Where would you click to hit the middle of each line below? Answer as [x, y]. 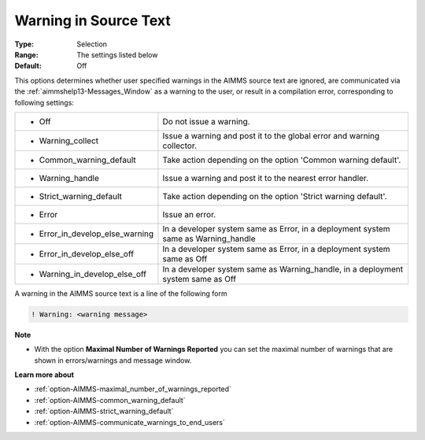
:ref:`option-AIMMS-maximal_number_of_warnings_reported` [133, 389]
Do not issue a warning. [207, 121]
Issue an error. [189, 214]
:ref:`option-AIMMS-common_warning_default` [110, 400]
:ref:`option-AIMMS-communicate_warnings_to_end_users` [130, 422]
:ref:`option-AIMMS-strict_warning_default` [104, 411]
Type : [24, 44]
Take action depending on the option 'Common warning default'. [282, 160]
